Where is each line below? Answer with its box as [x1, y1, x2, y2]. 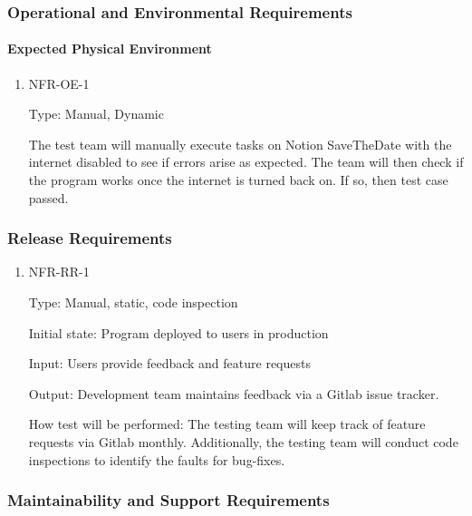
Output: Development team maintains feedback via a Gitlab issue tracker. [28, 384, 439, 403]
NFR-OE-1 [28, 73, 90, 92]
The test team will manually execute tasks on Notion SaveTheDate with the [28, 134, 452, 153]
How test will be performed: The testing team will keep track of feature [28, 414, 426, 433]
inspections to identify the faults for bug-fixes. [28, 450, 285, 469]
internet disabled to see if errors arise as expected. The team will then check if [28, 152, 464, 171]
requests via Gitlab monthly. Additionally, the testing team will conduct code [28, 432, 458, 451]
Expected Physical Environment [7, 39, 212, 58]
